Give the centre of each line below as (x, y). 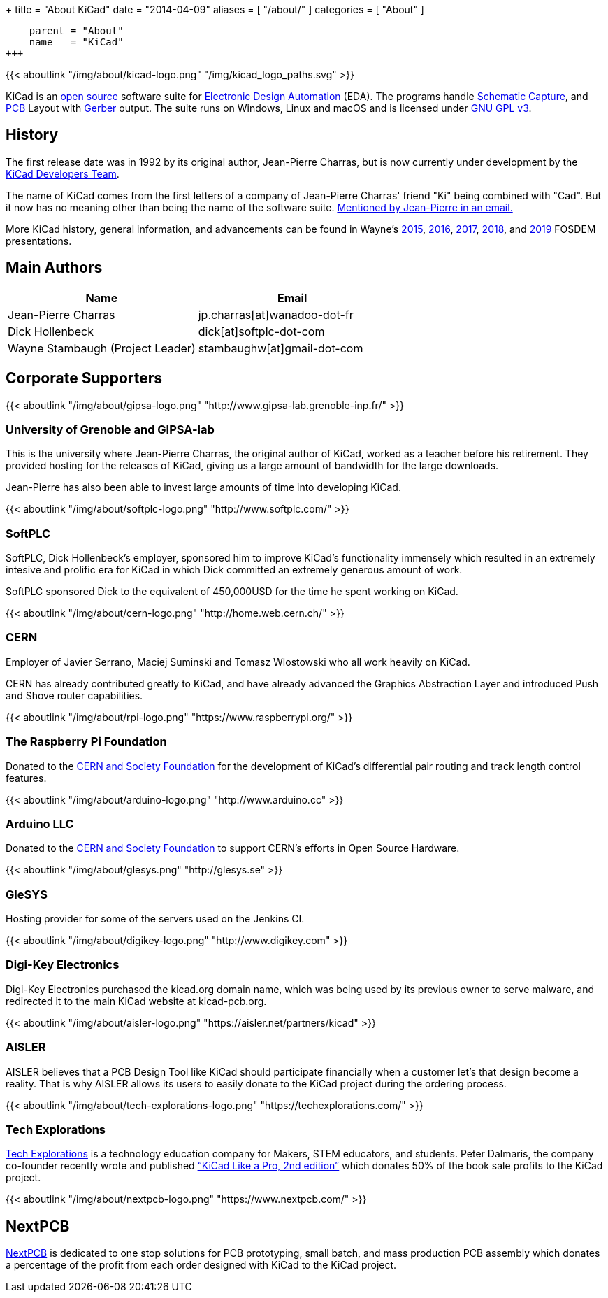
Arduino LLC (40, 823)
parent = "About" (76, 31)
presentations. (39, 241)
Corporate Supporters (84, 378)
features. (26, 778)
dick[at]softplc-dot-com (261, 331)
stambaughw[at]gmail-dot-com (281, 348)
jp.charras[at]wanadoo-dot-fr (276, 314)
